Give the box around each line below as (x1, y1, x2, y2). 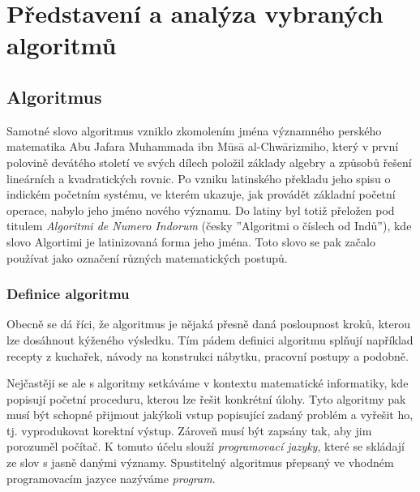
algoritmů (6, 28, 117, 62)
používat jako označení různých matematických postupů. (6, 249, 288, 266)
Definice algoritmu (6, 284, 130, 304)
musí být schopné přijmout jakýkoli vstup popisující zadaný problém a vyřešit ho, (6, 406, 414, 423)
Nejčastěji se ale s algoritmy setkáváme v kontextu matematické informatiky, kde (6, 374, 409, 391)
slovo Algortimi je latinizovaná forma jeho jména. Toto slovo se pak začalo (6, 233, 375, 250)
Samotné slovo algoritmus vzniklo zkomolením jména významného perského (6, 122, 382, 139)
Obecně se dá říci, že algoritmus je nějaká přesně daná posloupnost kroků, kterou (6, 315, 410, 332)
